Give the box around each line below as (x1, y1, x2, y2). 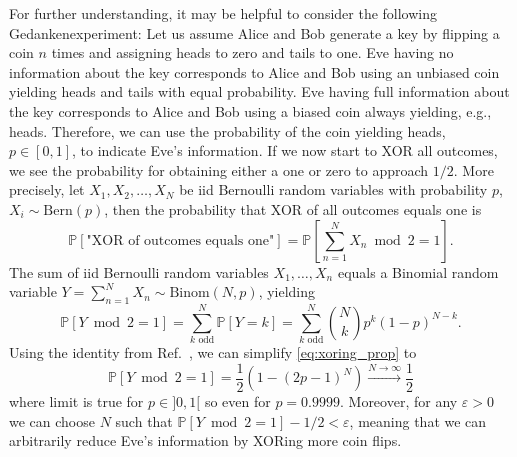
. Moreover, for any (339, 391, 458, 412)
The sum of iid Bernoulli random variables (9, 261, 269, 282)
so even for (204, 391, 271, 412)
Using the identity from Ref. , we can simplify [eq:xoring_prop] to (9, 342, 417, 363)
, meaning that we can (349, 410, 487, 431)
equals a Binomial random (337, 261, 499, 282)
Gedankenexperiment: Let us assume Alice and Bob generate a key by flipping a (9, 22, 500, 43)
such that (115, 410, 173, 431)
